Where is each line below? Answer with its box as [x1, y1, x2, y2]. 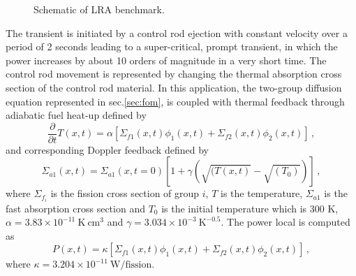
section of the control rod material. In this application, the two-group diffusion [6, 80, 342, 94]
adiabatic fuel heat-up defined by [6, 108, 147, 122]
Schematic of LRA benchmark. [34, 2, 165, 16]
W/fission [110, 260, 152, 270]
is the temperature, [221, 186, 303, 201]
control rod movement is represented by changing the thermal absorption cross [6, 66, 342, 81]
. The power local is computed [221, 215, 350, 229]
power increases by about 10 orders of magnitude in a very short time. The [6, 52, 327, 67]
